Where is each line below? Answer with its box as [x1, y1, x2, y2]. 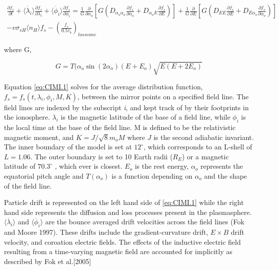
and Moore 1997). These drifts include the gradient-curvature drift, [4, 227, 209, 237]
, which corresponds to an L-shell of [143, 141, 252, 152]
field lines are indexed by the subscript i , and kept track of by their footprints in [4, 102, 249, 112]
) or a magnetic [182, 151, 229, 161]
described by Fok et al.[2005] [4, 256, 91, 266]
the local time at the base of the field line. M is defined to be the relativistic [4, 122, 236, 132]
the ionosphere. [4, 112, 50, 122]
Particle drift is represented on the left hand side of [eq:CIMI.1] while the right [4, 197, 244, 207]
